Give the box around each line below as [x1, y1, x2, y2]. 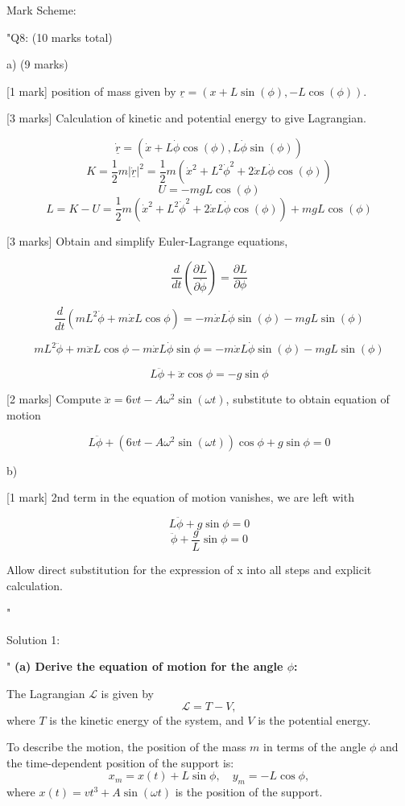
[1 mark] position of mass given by [6, 82, 176, 99]
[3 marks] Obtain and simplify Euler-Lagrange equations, [6, 232, 288, 249]
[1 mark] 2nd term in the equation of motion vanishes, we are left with [6, 489, 354, 506]
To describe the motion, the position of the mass [6, 738, 246, 755]
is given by [101, 685, 154, 702]
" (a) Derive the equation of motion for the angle [6, 658, 283, 675]
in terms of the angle [263, 738, 366, 755]
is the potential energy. [258, 711, 371, 728]
